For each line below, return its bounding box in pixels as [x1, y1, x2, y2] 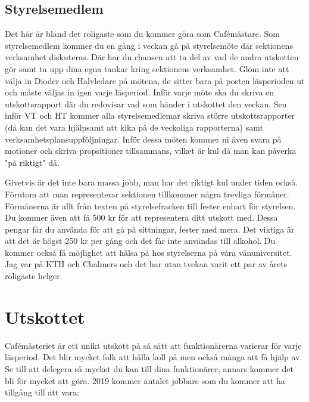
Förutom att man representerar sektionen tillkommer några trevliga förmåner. [5, 187, 289, 200]
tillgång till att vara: [5, 386, 79, 398]
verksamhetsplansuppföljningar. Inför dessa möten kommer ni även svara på [5, 132, 282, 145]
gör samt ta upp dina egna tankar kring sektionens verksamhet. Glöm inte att [5, 62, 289, 75]
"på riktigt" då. [5, 156, 60, 168]
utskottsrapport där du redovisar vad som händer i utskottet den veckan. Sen [5, 97, 287, 110]
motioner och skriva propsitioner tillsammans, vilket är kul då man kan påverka [5, 144, 296, 157]
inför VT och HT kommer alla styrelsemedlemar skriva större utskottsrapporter [5, 109, 295, 122]
